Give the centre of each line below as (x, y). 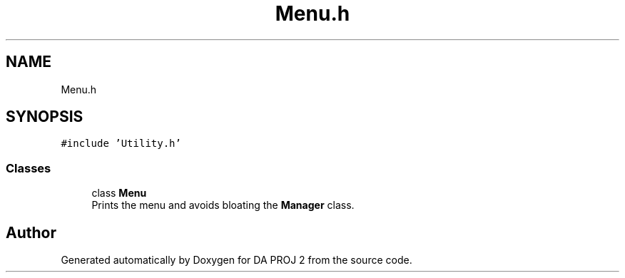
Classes (29, 168)
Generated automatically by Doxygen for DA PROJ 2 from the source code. (237, 260)
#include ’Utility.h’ (121, 144)
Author (31, 232)
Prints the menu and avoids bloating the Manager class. (223, 205)
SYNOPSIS (45, 117)
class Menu (119, 193)
